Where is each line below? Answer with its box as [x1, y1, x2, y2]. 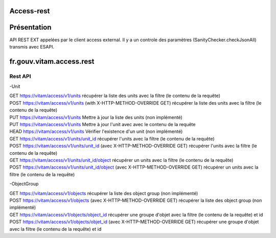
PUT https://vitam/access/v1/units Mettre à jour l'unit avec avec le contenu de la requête [9, 122, 196, 128]
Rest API [9, 73, 31, 80]
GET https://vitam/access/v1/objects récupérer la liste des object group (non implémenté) [9, 190, 198, 196]
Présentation [9, 23, 52, 32]
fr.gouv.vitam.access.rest [9, 57, 95, 66]
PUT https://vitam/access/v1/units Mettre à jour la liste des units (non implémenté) [9, 114, 182, 120]
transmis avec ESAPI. [9, 43, 55, 50]
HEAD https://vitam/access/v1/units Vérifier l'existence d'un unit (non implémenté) [9, 128, 183, 135]
